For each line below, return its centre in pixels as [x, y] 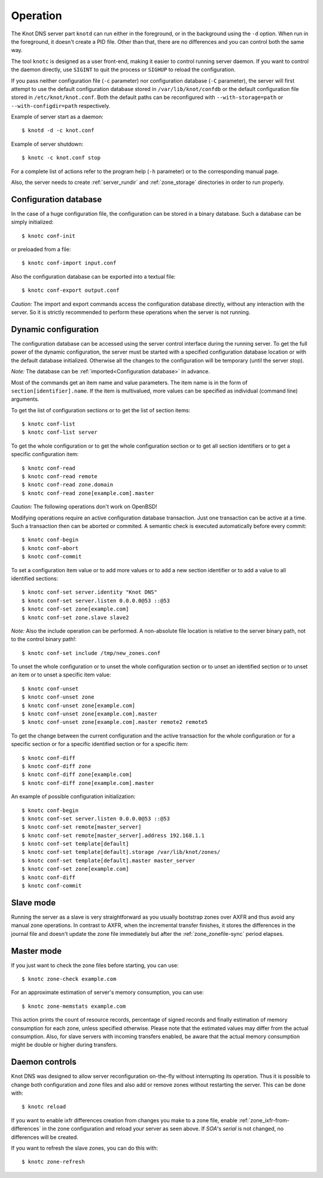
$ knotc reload [44, 1107]
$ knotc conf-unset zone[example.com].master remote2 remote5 [115, 722]
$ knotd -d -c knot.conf [58, 131]
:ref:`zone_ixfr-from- [264, 1120]
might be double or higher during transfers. [64, 1045]
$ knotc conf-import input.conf [69, 263]
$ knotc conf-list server [60, 432]
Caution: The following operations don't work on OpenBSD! [84, 507]
